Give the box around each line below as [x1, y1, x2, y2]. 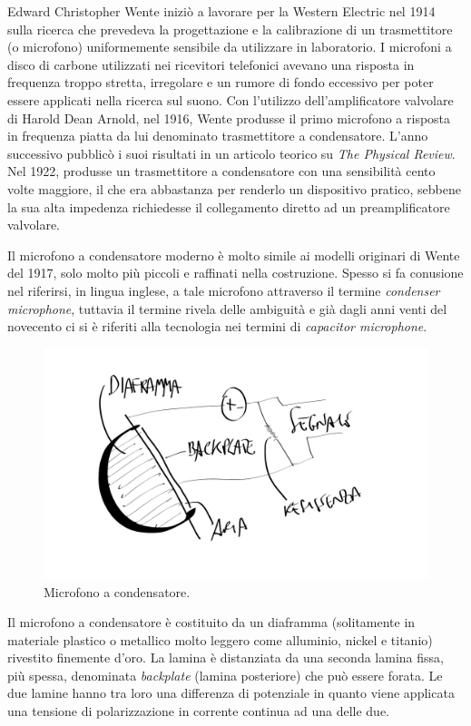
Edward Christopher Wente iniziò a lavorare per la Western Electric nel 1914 [7, 2, 436, 20]
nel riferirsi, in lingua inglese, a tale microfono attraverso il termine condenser [7, 280, 440, 299]
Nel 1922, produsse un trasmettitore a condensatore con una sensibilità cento [7, 162, 436, 181]
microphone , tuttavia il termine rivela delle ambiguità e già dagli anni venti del [7, 299, 447, 318]
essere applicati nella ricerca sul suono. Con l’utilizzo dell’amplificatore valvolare [7, 90, 454, 109]
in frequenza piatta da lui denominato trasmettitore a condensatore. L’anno [7, 126, 428, 145]
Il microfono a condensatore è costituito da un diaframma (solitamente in [7, 613, 416, 632]
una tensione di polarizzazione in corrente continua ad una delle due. [7, 701, 389, 721]
